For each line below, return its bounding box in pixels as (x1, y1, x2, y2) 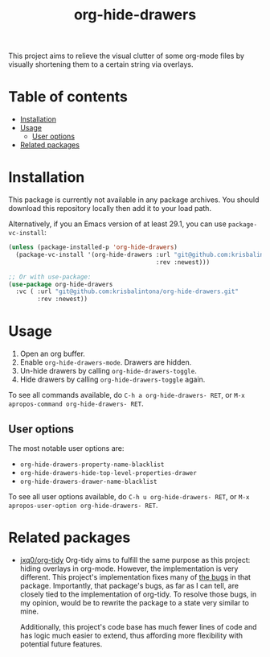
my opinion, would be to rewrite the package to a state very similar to (19, 597, 249, 607)
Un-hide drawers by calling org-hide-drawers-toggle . (19, 366, 197, 376)
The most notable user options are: (8, 443, 125, 452)
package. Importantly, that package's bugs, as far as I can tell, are (19, 581, 239, 590)
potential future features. (19, 638, 103, 649)
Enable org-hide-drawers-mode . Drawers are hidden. (19, 357, 192, 367)
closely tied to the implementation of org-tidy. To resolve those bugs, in (19, 589, 257, 599)
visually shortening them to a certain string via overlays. (8, 60, 194, 69)
